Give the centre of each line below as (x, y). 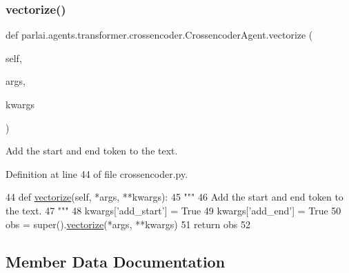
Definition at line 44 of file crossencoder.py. (97, 173)
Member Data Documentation (116, 261)
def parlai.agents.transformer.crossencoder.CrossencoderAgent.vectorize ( (159, 35)
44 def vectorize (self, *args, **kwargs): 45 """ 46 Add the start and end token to (174, 197)
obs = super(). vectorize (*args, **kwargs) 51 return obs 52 (128, 224)
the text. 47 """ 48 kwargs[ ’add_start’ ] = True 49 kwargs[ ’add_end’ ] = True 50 (173, 210)
